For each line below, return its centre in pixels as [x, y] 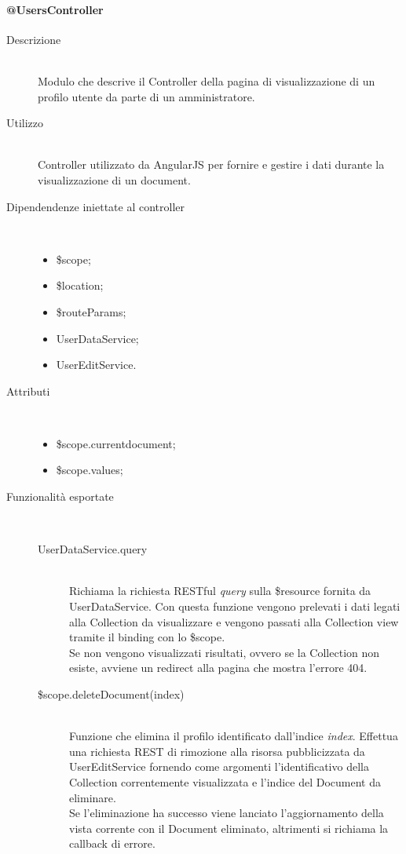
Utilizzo [25, 123]
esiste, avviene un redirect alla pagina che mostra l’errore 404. [218, 668]
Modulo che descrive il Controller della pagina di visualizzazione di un [207, 80]
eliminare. [93, 797]
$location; [80, 285]
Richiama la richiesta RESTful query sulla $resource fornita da [220, 591]
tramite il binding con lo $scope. [147, 637]
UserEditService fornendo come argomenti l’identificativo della [219, 766]
